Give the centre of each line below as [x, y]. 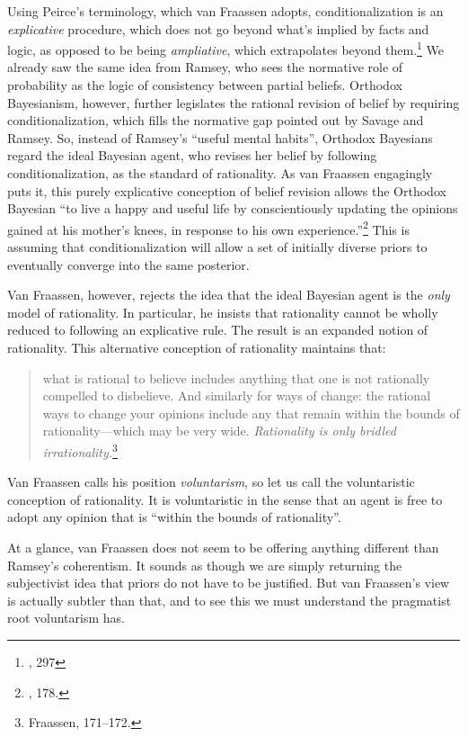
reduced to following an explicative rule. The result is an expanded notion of [218, 330]
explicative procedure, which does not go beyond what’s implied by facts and [218, 28]
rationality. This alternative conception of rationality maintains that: [197, 347]
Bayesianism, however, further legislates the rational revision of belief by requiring [234, 102]
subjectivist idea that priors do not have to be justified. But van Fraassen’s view [229, 583]
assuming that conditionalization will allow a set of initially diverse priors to [217, 247]
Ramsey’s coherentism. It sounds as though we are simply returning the [205, 565]
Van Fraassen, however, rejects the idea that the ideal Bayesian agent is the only [229, 295]
